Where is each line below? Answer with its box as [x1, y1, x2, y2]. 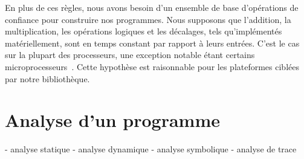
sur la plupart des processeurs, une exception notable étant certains [5, 48, 255, 61]
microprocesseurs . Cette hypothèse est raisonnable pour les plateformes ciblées [5, 60, 299, 73]
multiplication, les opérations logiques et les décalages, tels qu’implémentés [5, 25, 282, 37]
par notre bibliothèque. [5, 72, 90, 85]
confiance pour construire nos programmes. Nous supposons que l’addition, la [5, 13, 291, 25]
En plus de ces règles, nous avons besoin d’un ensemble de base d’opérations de [5, 1, 299, 13]
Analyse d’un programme [5, 108, 221, 132]
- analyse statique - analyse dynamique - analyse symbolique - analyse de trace [5, 143, 297, 155]
